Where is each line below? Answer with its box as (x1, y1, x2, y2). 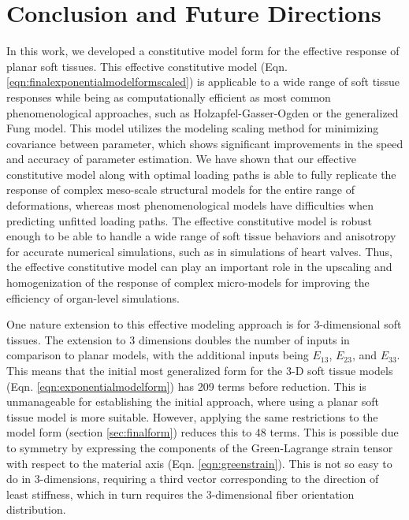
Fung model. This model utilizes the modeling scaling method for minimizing (6, 120, 379, 136)
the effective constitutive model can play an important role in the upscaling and (6, 258, 392, 275)
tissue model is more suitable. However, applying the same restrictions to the (6, 408, 378, 425)
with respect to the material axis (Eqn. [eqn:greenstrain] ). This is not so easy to (6, 455, 392, 471)
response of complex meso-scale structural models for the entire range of (6, 181, 355, 198)
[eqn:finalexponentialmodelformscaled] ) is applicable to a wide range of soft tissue (6, 73, 400, 90)
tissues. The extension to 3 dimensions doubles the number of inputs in (6, 331, 350, 347)
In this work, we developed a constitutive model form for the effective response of (6, 43, 400, 59)
